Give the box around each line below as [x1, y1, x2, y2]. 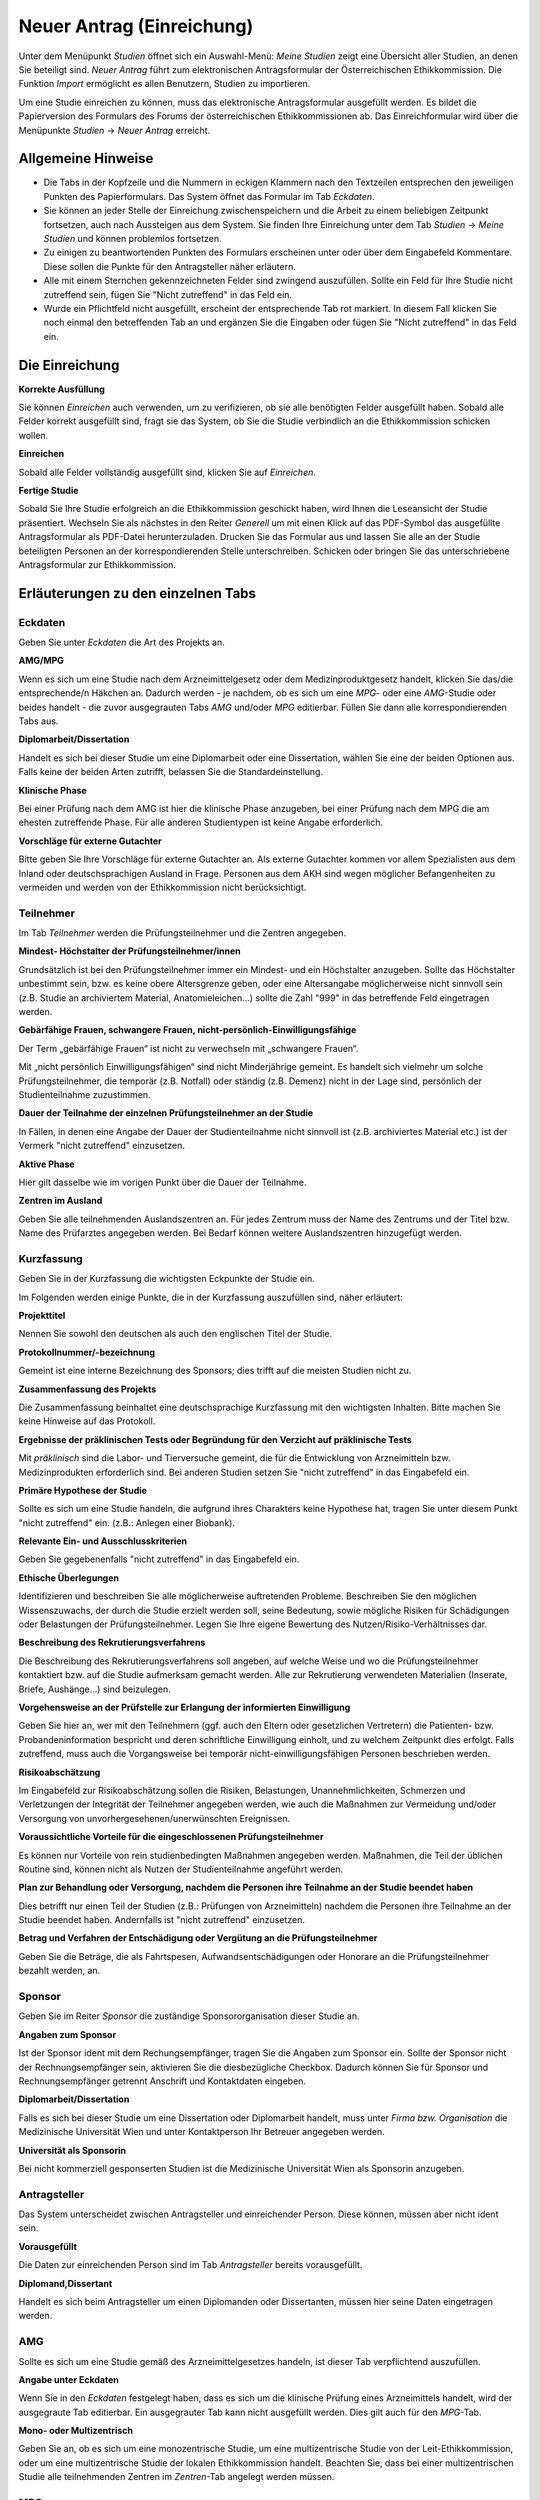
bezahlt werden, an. [18, 1965, 101, 1977]
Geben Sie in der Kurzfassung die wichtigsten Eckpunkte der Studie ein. [18, 1273, 315, 1285]
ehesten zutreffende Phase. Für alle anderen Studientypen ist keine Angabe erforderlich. [18, 816, 384, 829]
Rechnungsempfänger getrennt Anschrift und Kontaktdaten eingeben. [18, 2075, 307, 2087]
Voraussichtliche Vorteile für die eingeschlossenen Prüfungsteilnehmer [18, 1831, 324, 1843]
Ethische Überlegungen [18, 1571, 120, 1584]
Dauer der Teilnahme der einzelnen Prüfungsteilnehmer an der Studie [18, 1107, 314, 1119]
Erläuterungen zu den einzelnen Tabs [18, 585, 257, 602]
